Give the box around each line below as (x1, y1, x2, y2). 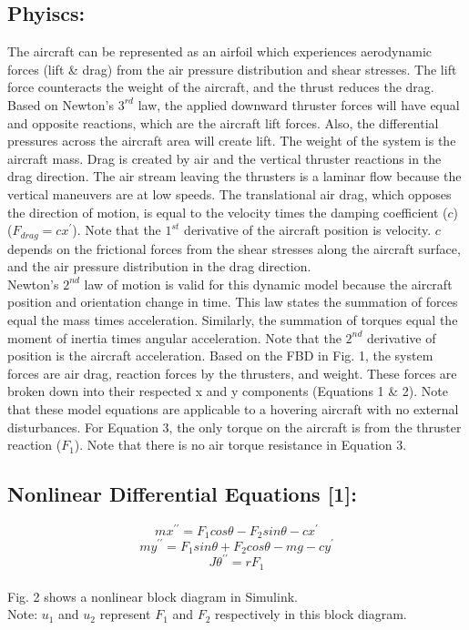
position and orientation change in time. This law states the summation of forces (7, 292, 458, 311)
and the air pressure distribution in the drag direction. (7, 257, 311, 276)
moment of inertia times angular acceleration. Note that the (7, 328, 342, 347)
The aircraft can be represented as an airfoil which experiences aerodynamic (7, 42, 432, 61)
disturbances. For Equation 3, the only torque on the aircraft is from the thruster (7, 417, 462, 436)
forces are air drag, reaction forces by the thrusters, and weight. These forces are (7, 363, 457, 382)
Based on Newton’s (7, 95, 114, 114)
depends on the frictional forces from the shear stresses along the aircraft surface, (7, 239, 461, 258)
